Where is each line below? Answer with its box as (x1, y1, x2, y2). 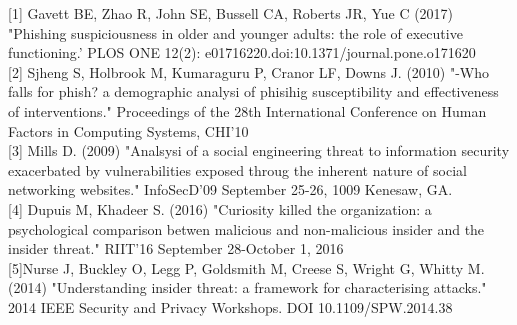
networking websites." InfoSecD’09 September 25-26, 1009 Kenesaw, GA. (8, 179, 453, 200)
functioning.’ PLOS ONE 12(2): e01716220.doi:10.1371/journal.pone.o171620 (8, 42, 476, 63)
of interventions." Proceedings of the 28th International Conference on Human (8, 100, 487, 121)
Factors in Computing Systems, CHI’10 (8, 120, 249, 141)
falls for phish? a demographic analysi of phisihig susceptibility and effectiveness (8, 81, 499, 102)
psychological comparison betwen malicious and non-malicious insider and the (8, 218, 485, 239)
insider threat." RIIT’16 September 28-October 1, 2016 (8, 238, 344, 259)
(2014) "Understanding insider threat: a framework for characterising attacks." (8, 277, 487, 298)
